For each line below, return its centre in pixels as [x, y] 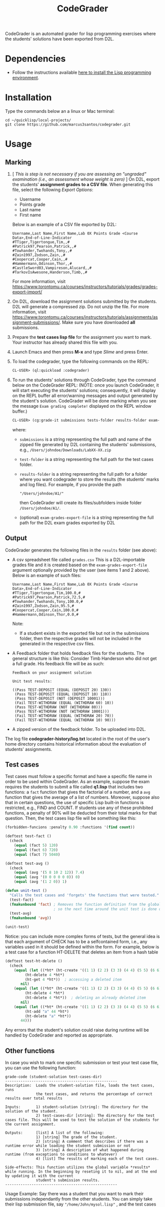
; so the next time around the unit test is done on [108, 909]
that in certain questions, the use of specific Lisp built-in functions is [74, 803]
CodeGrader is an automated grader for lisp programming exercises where [81, 34]
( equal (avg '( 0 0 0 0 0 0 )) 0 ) [47, 877]
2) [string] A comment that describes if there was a [92, 1142]
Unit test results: [32, 681]
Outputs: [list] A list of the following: [55, 1133]
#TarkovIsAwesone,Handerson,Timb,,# [50, 272]
